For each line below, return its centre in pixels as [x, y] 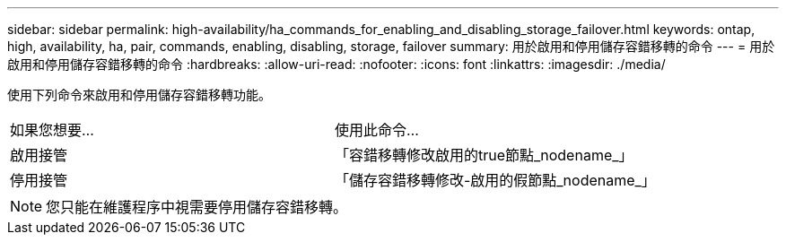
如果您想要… [52, 130]
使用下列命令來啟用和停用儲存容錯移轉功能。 [139, 95]
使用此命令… [376, 130]
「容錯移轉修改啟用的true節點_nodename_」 [484, 155]
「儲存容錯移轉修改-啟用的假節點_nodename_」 [495, 180]
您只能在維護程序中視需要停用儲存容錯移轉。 [197, 207]
